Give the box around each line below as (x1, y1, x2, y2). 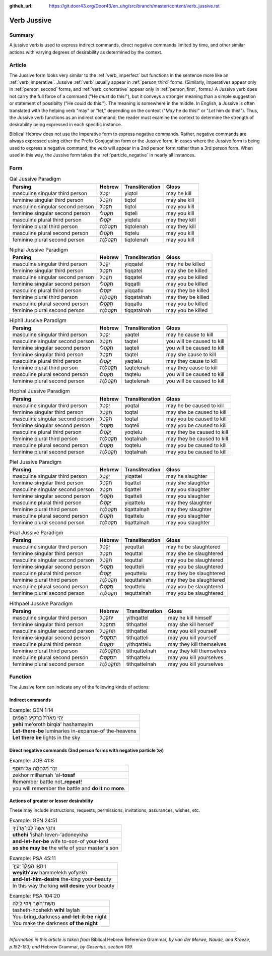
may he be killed (166, 260, 205, 267)
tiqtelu (124, 230, 140, 237)
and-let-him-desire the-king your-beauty (12, 875, 112, 882)
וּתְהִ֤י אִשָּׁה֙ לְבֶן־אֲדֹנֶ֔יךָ (12, 825, 55, 832)
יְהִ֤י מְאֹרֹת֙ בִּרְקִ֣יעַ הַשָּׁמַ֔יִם (12, 714, 63, 721)
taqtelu (124, 371, 141, 378)
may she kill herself (168, 621, 214, 628)
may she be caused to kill (166, 409, 227, 416)
